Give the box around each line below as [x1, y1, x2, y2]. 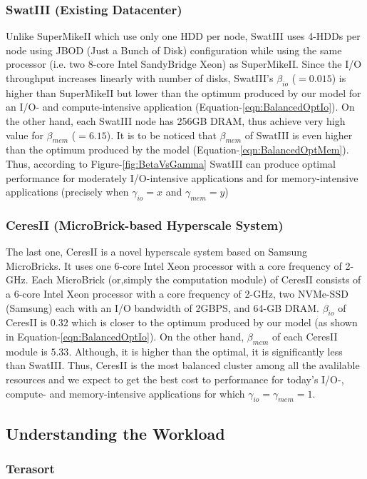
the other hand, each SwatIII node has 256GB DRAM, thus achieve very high [6, 113, 346, 128]
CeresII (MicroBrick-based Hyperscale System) [6, 216, 284, 233]
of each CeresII [272, 328, 338, 343]
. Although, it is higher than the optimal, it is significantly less [68, 343, 343, 358]
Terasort [6, 460, 55, 478]
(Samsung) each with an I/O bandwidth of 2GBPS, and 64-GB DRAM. [6, 300, 319, 315]
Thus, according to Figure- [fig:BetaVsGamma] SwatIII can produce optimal [6, 156, 336, 171]
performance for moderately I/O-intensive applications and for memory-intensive [6, 170, 358, 185]
